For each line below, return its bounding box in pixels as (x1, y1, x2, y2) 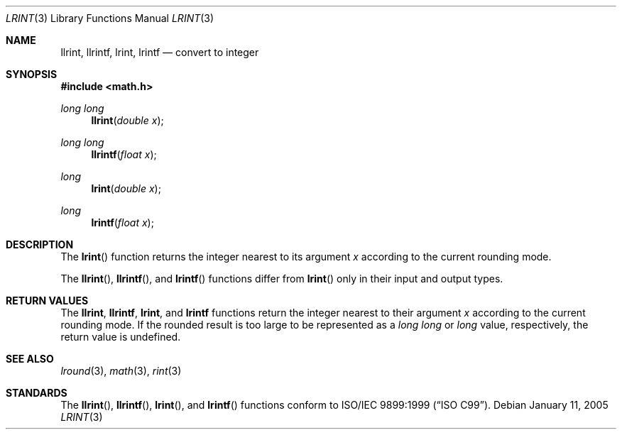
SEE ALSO (6, 353, 54, 365)
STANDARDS (6, 387, 67, 399)
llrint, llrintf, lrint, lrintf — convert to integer (60, 46, 259, 58)
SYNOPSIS (6, 68, 58, 80)
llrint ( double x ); (91, 114, 164, 126)
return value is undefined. (60, 331, 181, 343)
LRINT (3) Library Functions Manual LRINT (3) (6, 12, 214, 24)
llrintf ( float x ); (91, 148, 157, 160)
